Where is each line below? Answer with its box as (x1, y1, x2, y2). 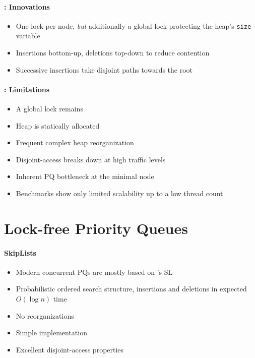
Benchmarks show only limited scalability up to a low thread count (16, 188, 223, 198)
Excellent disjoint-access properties (16, 344, 124, 354)
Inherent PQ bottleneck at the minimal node (16, 171, 154, 182)
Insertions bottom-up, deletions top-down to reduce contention (16, 47, 210, 58)
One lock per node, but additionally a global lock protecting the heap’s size (16, 20, 251, 31)
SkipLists (4, 247, 36, 258)
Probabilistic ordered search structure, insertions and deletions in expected (16, 283, 247, 294)
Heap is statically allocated (16, 120, 100, 131)
